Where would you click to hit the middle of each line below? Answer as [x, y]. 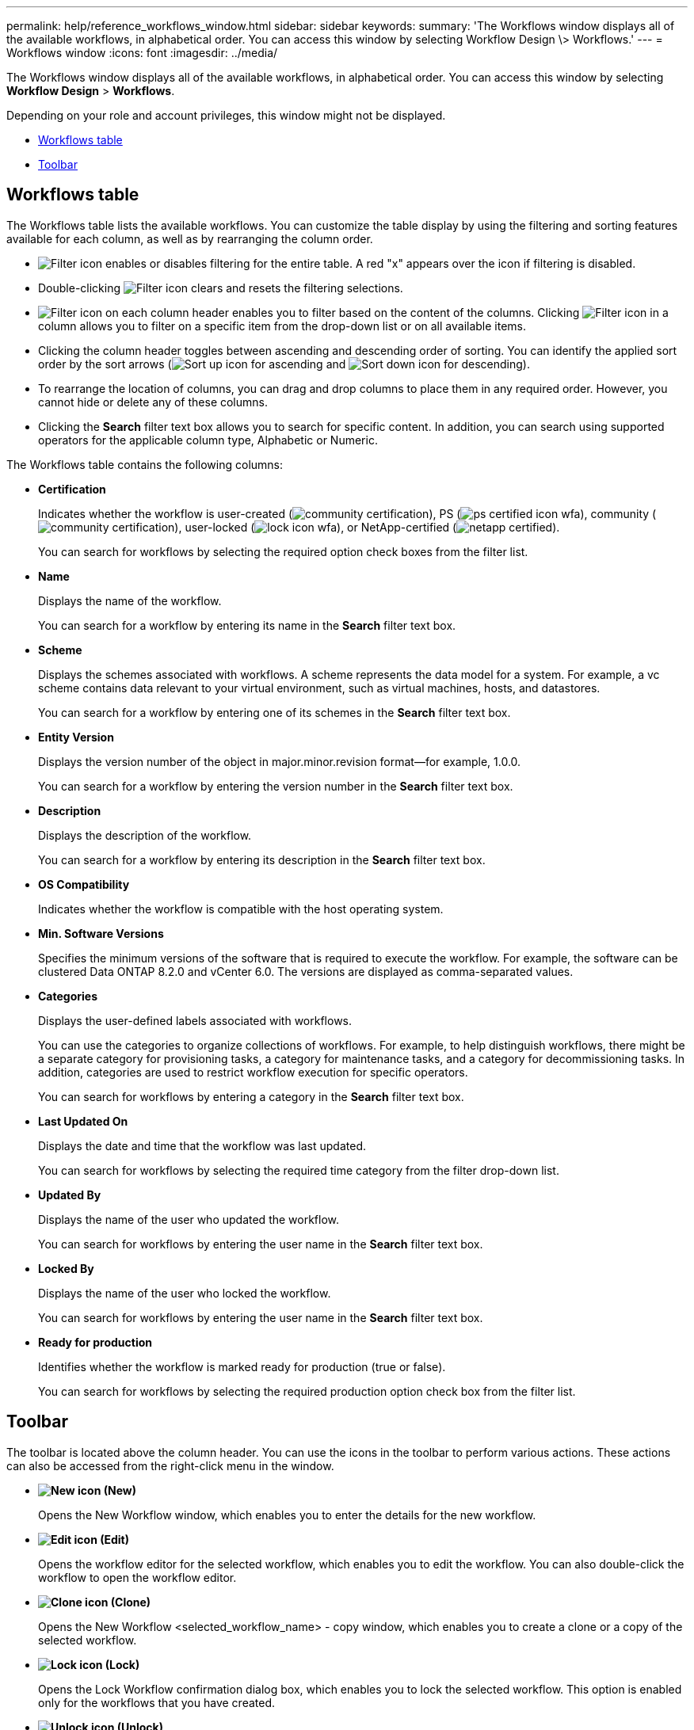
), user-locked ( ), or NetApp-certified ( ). [367, 527]
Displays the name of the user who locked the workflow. [185, 1293]
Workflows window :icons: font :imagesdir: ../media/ [142, 53]
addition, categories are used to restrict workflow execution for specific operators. [253, 1072]
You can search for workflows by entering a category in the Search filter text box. [251, 1096]
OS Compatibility [84, 884]
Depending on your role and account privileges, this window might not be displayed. [226, 115]
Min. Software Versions [101, 933]
